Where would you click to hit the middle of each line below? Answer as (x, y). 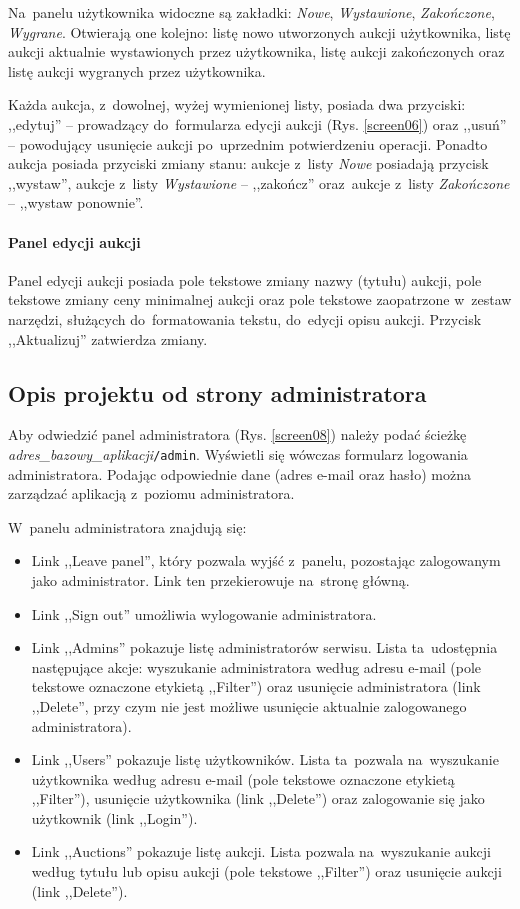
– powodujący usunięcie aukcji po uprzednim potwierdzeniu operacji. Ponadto (248, 143)
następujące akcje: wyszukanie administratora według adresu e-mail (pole (256, 666)
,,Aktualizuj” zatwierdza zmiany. (108, 338)
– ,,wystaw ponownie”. (76, 202)
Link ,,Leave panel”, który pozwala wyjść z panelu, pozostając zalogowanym (266, 560)
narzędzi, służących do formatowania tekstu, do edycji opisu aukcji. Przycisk (245, 318)
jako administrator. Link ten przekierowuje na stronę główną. (220, 579)
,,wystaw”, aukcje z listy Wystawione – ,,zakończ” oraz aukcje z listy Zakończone (259, 182)
